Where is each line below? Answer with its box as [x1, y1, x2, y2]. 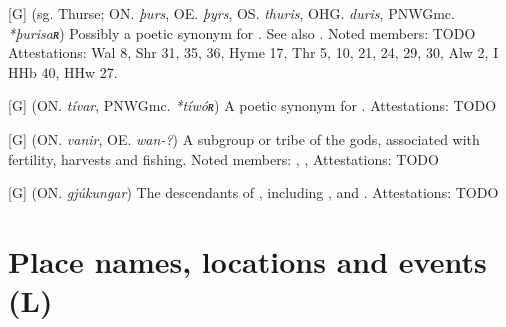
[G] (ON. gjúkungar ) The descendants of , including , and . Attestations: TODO [8, 182, 499, 203]
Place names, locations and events [8, 240, 487, 281]
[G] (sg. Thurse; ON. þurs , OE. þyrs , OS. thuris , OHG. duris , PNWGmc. [8, 3, 455, 23]
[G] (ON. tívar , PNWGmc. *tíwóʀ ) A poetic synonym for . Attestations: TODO [8, 95, 497, 116]
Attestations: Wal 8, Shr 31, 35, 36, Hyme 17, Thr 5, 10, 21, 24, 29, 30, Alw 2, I [8, 42, 499, 63]
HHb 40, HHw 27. [8, 61, 118, 82]
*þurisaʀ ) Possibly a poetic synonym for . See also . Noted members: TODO [8, 22, 476, 43]
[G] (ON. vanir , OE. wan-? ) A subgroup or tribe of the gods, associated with [8, 128, 480, 149]
